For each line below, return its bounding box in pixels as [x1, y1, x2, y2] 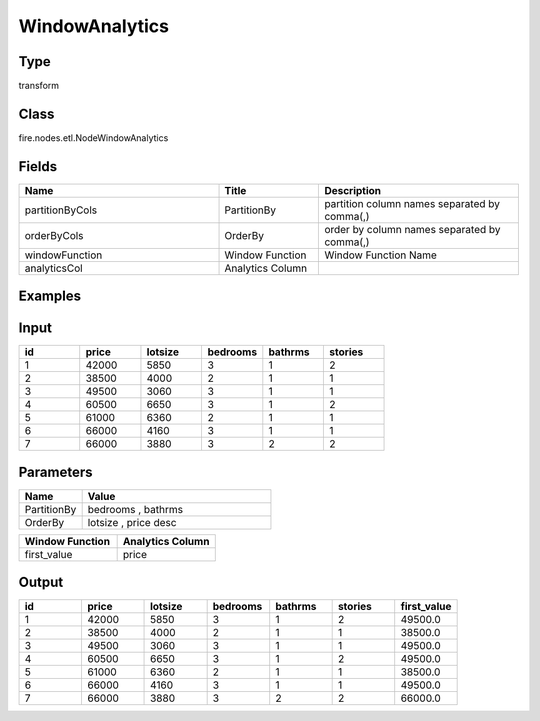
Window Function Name [324, 248, 437, 262]
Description [324, 183, 382, 197]
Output [18, 574, 64, 591]
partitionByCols [24, 203, 98, 217]
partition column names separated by [324, 196, 500, 210]
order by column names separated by [324, 222, 501, 236]
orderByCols [24, 228, 84, 242]
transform [18, 80, 60, 92]
